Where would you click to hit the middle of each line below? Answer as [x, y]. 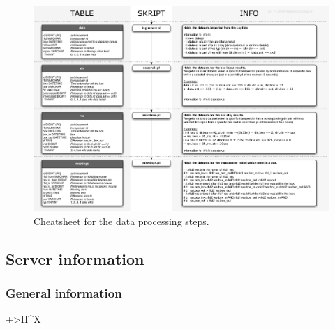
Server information [75, 258]
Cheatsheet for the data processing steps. [121, 221]
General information [64, 292]
